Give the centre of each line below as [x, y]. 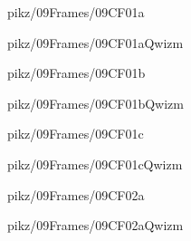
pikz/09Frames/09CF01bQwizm [95, 103]
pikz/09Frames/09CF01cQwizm [95, 164]
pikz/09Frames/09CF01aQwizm [95, 42]
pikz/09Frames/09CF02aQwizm [95, 225]
